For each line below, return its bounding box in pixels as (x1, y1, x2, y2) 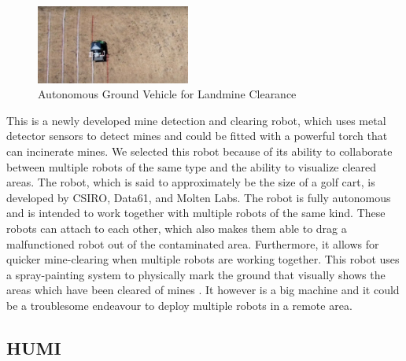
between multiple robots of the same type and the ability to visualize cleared (6, 158, 377, 175)
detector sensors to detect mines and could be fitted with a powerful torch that (6, 127, 388, 144)
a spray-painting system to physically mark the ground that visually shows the (6, 266, 386, 282)
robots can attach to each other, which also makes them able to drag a (6, 220, 347, 237)
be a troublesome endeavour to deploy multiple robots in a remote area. (6, 297, 352, 313)
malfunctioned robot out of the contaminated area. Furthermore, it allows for (6, 235, 379, 252)
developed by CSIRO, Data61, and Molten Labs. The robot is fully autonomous (6, 189, 391, 205)
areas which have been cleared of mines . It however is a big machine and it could (6, 282, 400, 298)
